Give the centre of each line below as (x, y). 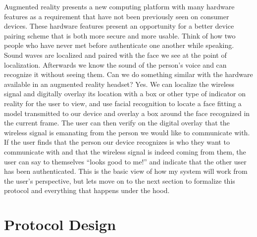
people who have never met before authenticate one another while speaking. (119, 45)
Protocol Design (60, 224)
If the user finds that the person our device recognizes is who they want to (117, 142)
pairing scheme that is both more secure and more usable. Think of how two (120, 35)
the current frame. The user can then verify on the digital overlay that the (117, 123)
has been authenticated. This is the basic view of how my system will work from (126, 171)
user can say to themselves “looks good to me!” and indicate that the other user (125, 161)
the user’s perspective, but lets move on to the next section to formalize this (120, 180)
